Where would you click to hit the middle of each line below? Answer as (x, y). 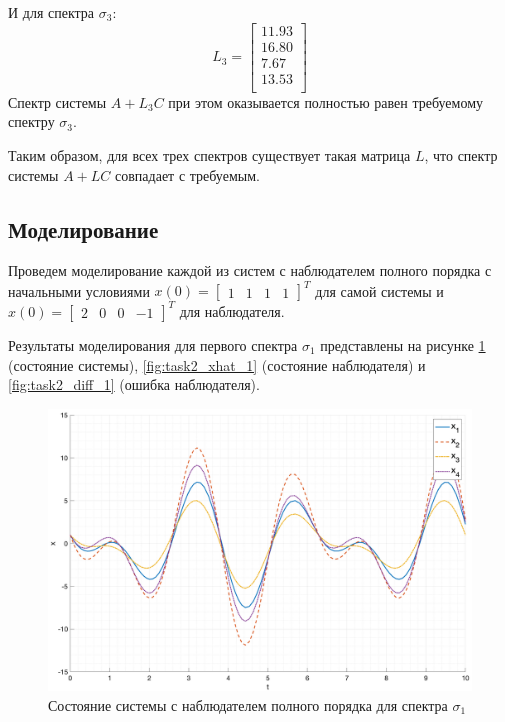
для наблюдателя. (232, 310)
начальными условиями (79, 290)
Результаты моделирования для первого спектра (153, 344)
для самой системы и (379, 290)
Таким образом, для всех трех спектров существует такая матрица (209, 154)
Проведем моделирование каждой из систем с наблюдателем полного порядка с (250, 270)
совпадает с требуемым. (187, 174)
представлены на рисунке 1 (403, 344)
